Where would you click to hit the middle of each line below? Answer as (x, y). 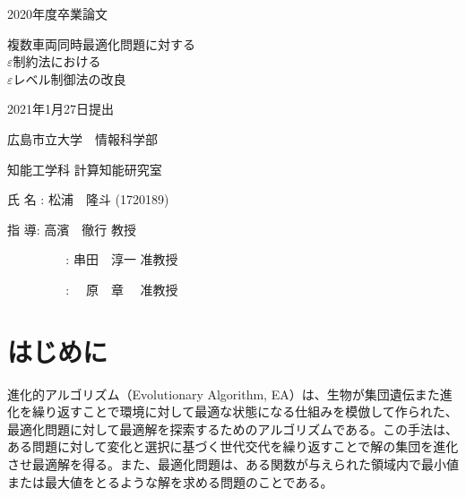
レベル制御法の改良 (69, 78)
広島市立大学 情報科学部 (82, 138)
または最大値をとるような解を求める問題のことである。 (170, 481)
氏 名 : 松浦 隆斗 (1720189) (88, 199)
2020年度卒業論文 (57, 13)
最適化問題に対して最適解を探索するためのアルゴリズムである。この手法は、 (233, 428)
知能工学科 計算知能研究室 (85, 169)
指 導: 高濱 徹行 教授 (72, 229)
